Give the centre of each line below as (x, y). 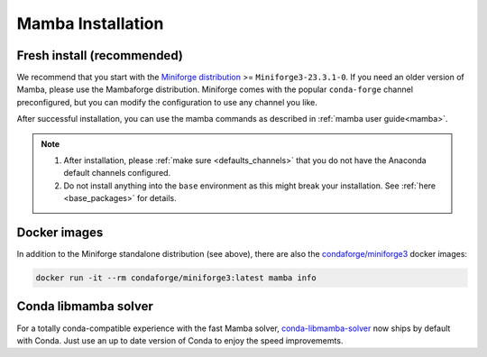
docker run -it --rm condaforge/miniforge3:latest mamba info (176, 278)
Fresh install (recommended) (100, 55)
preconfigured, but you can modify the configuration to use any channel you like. (167, 102)
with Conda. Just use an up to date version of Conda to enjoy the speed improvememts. (180, 340)
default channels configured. (117, 173)
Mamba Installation (90, 23)
